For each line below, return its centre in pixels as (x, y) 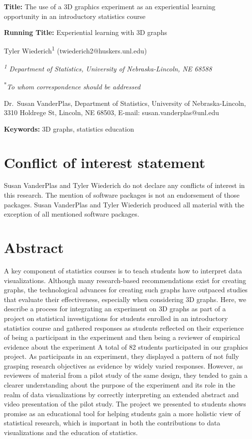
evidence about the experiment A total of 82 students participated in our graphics (126, 346)
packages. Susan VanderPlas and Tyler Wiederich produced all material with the (124, 204)
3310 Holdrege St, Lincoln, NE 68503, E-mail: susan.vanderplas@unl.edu (112, 112)
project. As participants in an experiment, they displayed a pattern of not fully (122, 356)
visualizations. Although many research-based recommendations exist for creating (125, 280)
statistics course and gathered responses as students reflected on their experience (124, 328)
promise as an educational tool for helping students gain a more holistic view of (122, 413)
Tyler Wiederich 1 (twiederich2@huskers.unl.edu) (76, 50)
